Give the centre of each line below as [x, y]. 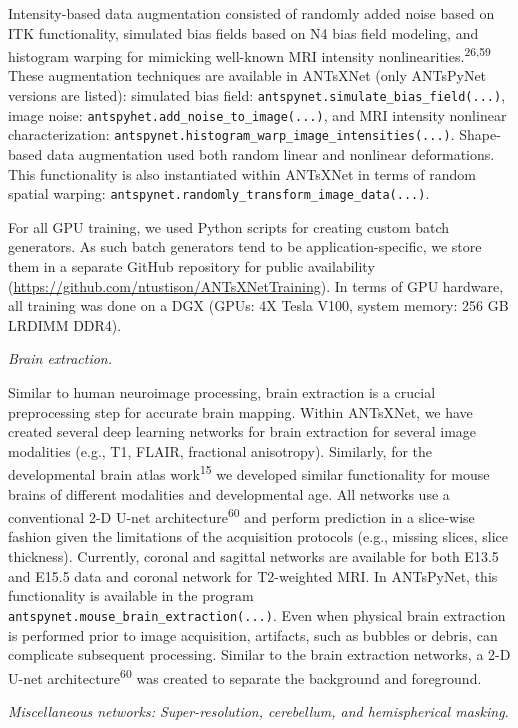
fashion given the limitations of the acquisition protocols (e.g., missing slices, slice [258, 536]
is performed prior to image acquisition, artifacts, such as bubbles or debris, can [253, 634]
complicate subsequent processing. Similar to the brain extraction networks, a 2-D [259, 654]
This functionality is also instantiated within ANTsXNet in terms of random [242, 173]
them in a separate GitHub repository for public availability [191, 266]
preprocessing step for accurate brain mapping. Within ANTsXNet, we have [240, 411]
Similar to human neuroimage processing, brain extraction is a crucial [222, 392]
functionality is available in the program [131, 595]
